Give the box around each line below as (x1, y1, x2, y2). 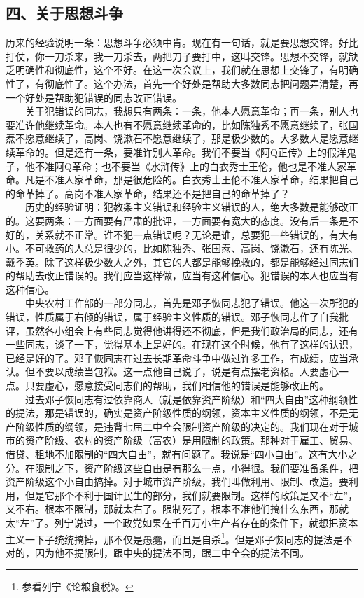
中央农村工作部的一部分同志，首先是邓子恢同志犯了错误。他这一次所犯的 (24, 295, 358, 310)
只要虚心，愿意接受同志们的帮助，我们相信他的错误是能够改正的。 (24, 378, 329, 393)
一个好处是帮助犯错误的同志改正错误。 (6, 90, 182, 104)
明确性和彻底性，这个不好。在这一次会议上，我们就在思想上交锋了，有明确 (15, 62, 358, 77)
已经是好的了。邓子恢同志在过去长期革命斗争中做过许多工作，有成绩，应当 (6, 350, 349, 365)
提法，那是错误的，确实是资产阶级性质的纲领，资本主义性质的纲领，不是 (15, 405, 349, 420)
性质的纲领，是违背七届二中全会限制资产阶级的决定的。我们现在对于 (34, 419, 349, 433)
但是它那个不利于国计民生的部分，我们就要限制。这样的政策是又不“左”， (24, 487, 358, 502)
